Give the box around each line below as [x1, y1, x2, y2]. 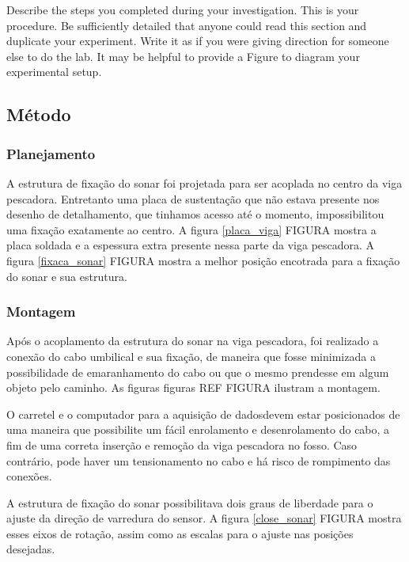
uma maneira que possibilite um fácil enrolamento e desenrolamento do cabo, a [6, 421, 390, 438]
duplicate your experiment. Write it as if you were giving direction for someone [6, 32, 389, 49]
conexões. [6, 468, 52, 484]
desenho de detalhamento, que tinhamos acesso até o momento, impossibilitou [6, 206, 384, 222]
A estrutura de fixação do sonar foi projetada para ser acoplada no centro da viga [6, 174, 403, 191]
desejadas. [6, 541, 55, 557]
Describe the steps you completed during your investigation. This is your [6, 2, 359, 17]
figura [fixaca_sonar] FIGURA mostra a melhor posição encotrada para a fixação [6, 252, 400, 268]
